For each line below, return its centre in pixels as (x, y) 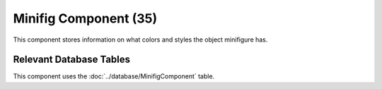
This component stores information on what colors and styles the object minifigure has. (140, 40)
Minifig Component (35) (85, 18)
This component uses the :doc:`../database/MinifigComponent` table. (114, 76)
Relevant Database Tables (72, 60)
